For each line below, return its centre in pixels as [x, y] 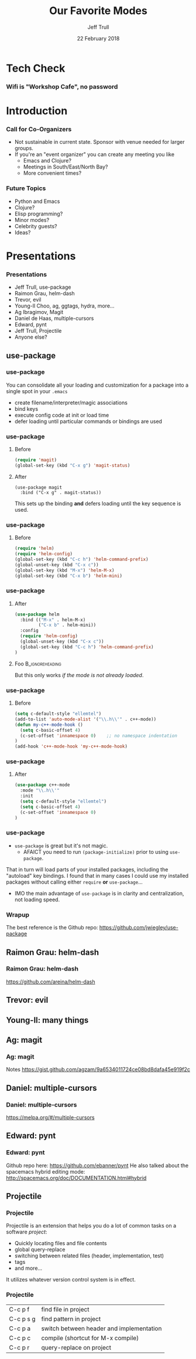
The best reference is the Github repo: [52, 928]
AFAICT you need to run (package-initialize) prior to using [96, 851]
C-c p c [20, 1338]
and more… [28, 1268]
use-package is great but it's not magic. [61, 846]
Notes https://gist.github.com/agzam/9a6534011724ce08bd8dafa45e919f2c [98, 1070]
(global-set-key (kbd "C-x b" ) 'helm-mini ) [68, 576]
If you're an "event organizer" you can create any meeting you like [94, 154]
